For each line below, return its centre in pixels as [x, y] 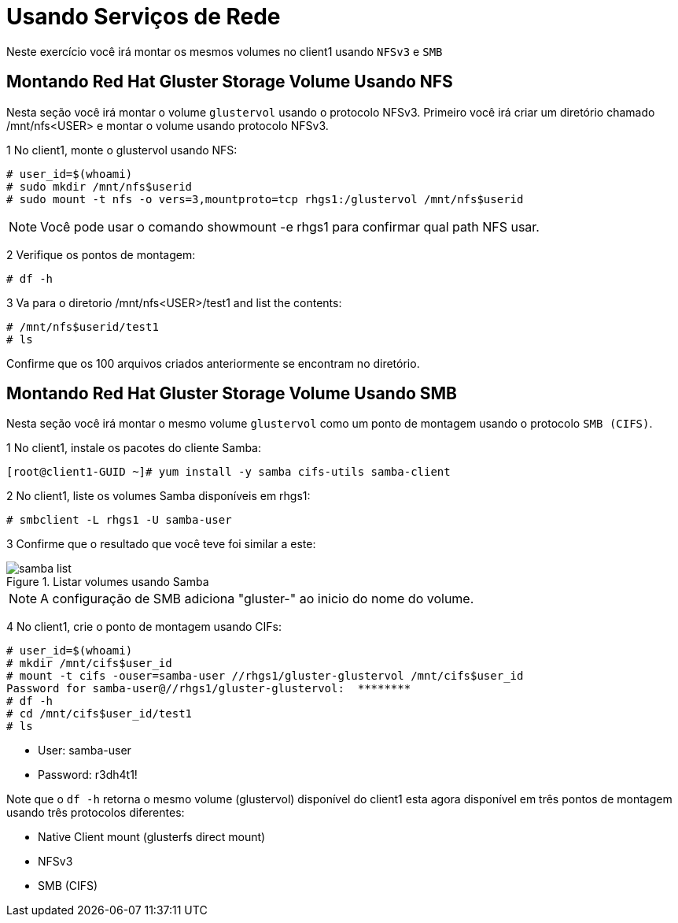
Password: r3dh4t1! [88, 775]
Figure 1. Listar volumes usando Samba [108, 582]
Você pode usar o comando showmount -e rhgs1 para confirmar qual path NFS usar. [290, 226]
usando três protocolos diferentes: [96, 813]
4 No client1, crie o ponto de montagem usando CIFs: [144, 627]
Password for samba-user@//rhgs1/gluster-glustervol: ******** [209, 689]
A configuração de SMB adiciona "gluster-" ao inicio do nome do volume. [257, 599]
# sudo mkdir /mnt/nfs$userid [99, 186]
